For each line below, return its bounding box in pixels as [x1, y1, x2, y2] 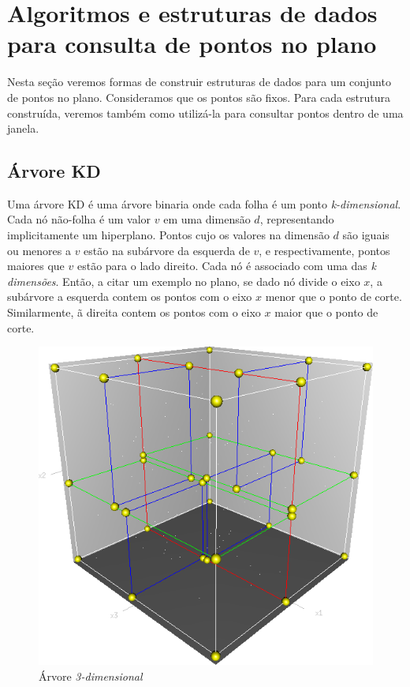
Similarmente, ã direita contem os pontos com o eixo [7, 304, 261, 321]
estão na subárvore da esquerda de [84, 242, 250, 258]
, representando [259, 211, 334, 227]
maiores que [7, 257, 65, 274]
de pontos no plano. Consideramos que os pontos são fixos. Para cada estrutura [7, 88, 390, 105]
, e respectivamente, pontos [259, 242, 390, 258]
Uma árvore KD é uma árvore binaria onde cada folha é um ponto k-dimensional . [7, 195, 401, 212]
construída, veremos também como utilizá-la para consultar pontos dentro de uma [7, 104, 404, 121]
